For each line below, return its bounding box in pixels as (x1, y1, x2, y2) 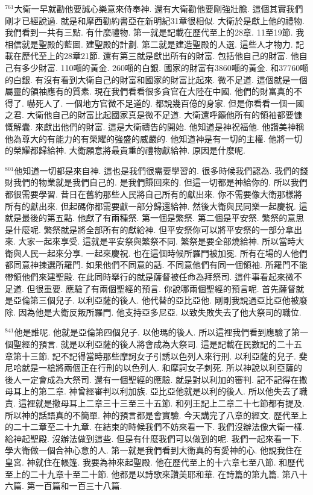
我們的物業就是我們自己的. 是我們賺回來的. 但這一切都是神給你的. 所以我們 (13, 176, 308, 188)
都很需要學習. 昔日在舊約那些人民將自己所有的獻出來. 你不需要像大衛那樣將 (5, 187, 303, 200)
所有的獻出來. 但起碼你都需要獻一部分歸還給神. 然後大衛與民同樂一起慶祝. (5, 199, 296, 212)
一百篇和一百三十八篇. (35, 479, 122, 492)
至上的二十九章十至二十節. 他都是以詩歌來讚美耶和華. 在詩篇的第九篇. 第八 (5, 467, 299, 480)
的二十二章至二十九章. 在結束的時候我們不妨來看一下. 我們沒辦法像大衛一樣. (5, 420, 305, 433)
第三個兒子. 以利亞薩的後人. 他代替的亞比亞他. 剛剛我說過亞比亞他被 (30, 294, 299, 307)
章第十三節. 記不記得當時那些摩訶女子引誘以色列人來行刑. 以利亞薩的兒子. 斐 (5, 349, 308, 362)
